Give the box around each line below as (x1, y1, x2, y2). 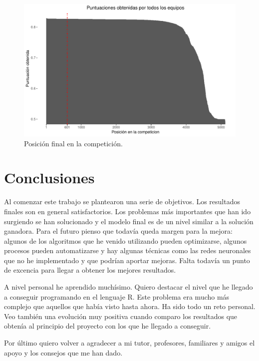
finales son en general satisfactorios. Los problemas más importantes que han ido (4, 206, 251, 216)
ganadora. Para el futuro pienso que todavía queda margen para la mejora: (4, 226, 233, 236)
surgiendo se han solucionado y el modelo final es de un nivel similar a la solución (4, 216, 254, 226)
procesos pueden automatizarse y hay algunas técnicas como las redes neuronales (4, 245, 251, 256)
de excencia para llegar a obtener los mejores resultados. (4, 265, 176, 275)
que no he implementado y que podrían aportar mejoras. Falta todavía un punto (4, 255, 250, 265)
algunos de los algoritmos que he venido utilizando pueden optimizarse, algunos (4, 235, 247, 246)
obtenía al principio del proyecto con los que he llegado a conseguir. (4, 321, 211, 331)
